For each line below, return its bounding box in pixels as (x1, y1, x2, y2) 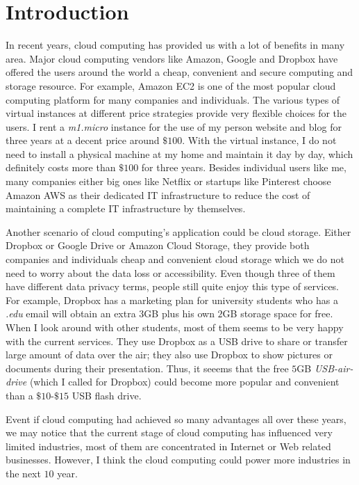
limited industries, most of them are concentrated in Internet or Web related (6, 438, 331, 453)
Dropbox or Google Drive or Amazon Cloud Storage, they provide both (6, 238, 310, 253)
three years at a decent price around (6, 133, 160, 148)
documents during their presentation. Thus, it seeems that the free (6, 360, 289, 375)
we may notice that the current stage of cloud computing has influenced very (6, 425, 333, 440)
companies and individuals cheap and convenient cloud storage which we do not (6, 252, 344, 267)
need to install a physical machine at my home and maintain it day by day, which (6, 146, 353, 161)
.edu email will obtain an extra (6, 306, 136, 321)
